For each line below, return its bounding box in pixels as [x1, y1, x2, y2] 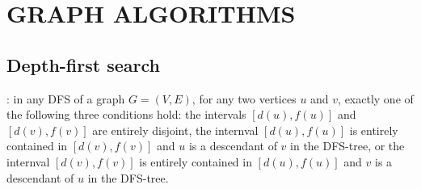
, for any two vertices [192, 90, 297, 107]
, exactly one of [338, 90, 414, 107]
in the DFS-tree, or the [290, 137, 405, 154]
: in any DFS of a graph [6, 90, 125, 107]
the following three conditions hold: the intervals [6, 106, 246, 123]
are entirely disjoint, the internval [92, 121, 259, 138]
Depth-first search [6, 52, 160, 77]
